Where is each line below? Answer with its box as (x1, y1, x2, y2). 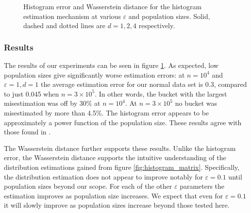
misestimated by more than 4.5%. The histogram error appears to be (4, 107, 209, 117)
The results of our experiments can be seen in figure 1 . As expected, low (4, 60, 218, 70)
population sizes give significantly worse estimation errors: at (4, 69, 185, 80)
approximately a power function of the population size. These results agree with (4, 117, 242, 127)
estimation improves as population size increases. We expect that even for (4, 190, 223, 200)
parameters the (180, 181, 225, 191)
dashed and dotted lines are (23, 20, 105, 31)
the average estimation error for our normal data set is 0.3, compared (41, 79, 247, 89)
